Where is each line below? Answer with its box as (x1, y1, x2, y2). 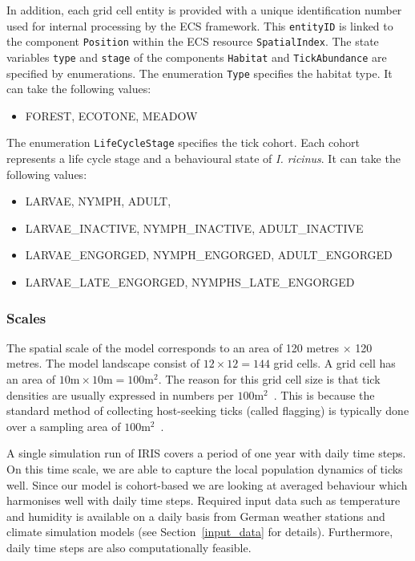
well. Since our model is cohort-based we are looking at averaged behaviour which (6, 476, 408, 493)
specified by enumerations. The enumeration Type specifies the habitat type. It (6, 64, 393, 81)
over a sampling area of (6, 417, 121, 434)
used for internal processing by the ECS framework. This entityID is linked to (6, 17, 393, 34)
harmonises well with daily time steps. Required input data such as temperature (6, 492, 401, 509)
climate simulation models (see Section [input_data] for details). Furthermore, (6, 523, 393, 540)
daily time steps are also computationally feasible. (6, 539, 252, 555)
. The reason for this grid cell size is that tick (158, 371, 381, 388)
